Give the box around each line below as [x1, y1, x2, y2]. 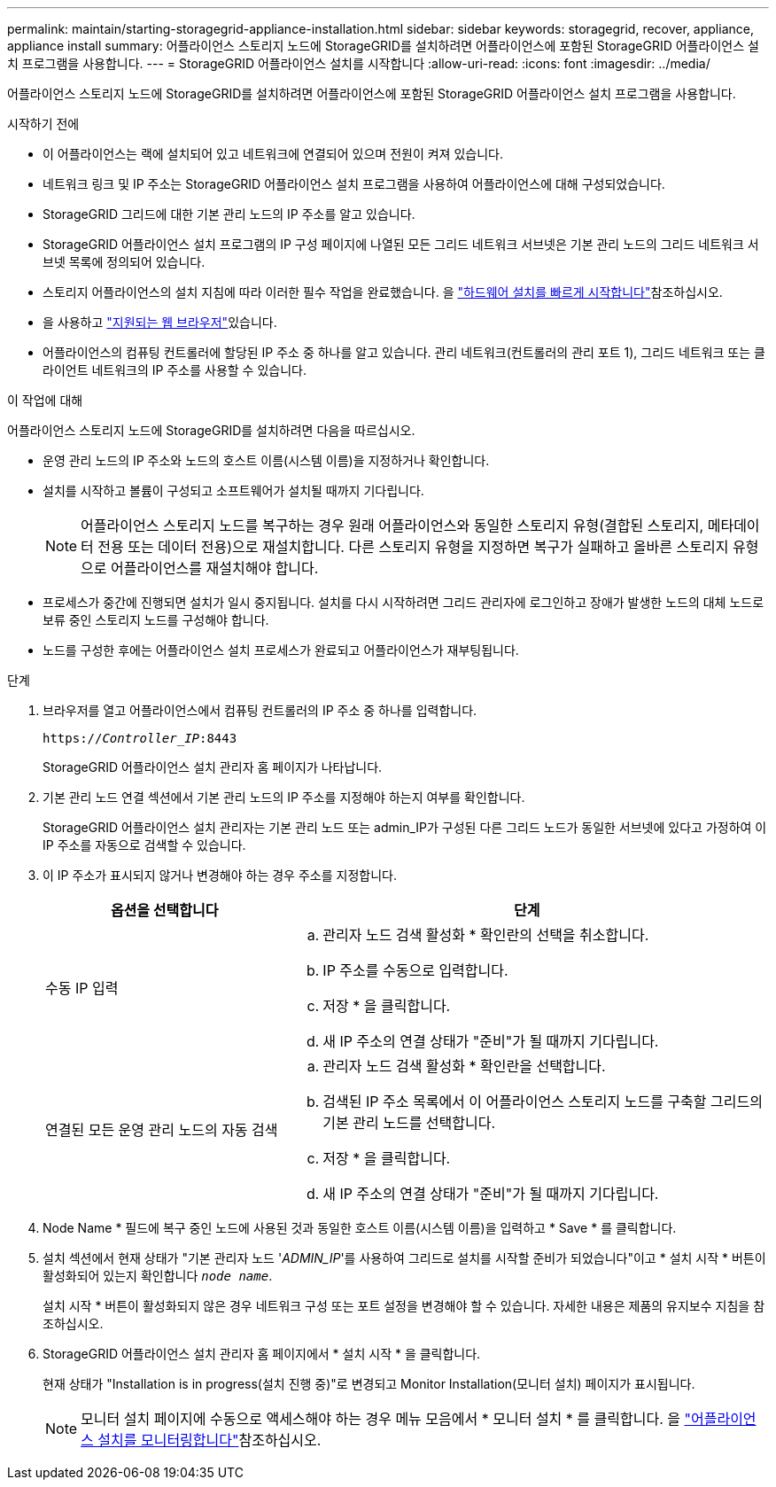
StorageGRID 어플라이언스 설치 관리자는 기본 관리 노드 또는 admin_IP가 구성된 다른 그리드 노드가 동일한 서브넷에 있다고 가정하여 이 [43, 820, 767, 835]
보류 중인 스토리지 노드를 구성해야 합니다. [43, 612, 269, 627]
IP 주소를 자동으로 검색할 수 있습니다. [43, 837, 246, 852]
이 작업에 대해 [7, 393, 83, 408]
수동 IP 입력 [45, 979, 119, 997]
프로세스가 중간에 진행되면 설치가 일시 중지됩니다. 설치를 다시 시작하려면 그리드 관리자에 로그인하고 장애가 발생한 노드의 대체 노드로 [43, 595, 764, 610]
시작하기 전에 [7, 116, 80, 131]
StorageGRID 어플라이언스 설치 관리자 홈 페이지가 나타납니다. [43, 759, 383, 775]
